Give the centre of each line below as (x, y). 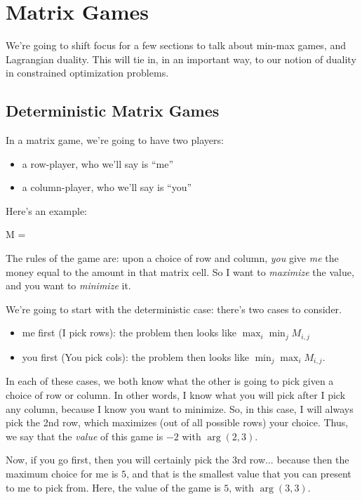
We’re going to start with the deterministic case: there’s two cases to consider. (174, 309)
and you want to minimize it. (68, 285)
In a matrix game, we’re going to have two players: (115, 140)
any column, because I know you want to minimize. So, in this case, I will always (180, 408)
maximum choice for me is (62, 473)
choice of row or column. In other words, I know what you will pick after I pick (176, 394)
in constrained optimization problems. (87, 73)
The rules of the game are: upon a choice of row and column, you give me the (172, 258)
